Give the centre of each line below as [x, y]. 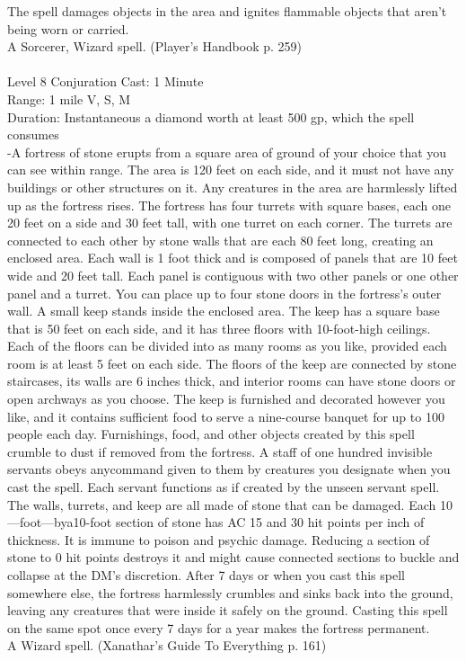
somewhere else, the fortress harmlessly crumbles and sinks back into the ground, [230, 592]
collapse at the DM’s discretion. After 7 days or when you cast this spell [206, 575]
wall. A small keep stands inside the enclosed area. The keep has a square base [224, 311]
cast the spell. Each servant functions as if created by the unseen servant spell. [224, 487]
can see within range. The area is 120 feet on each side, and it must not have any [231, 170]
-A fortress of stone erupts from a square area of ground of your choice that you [227, 152]
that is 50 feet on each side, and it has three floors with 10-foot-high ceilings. [219, 328]
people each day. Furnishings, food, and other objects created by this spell [211, 434]
